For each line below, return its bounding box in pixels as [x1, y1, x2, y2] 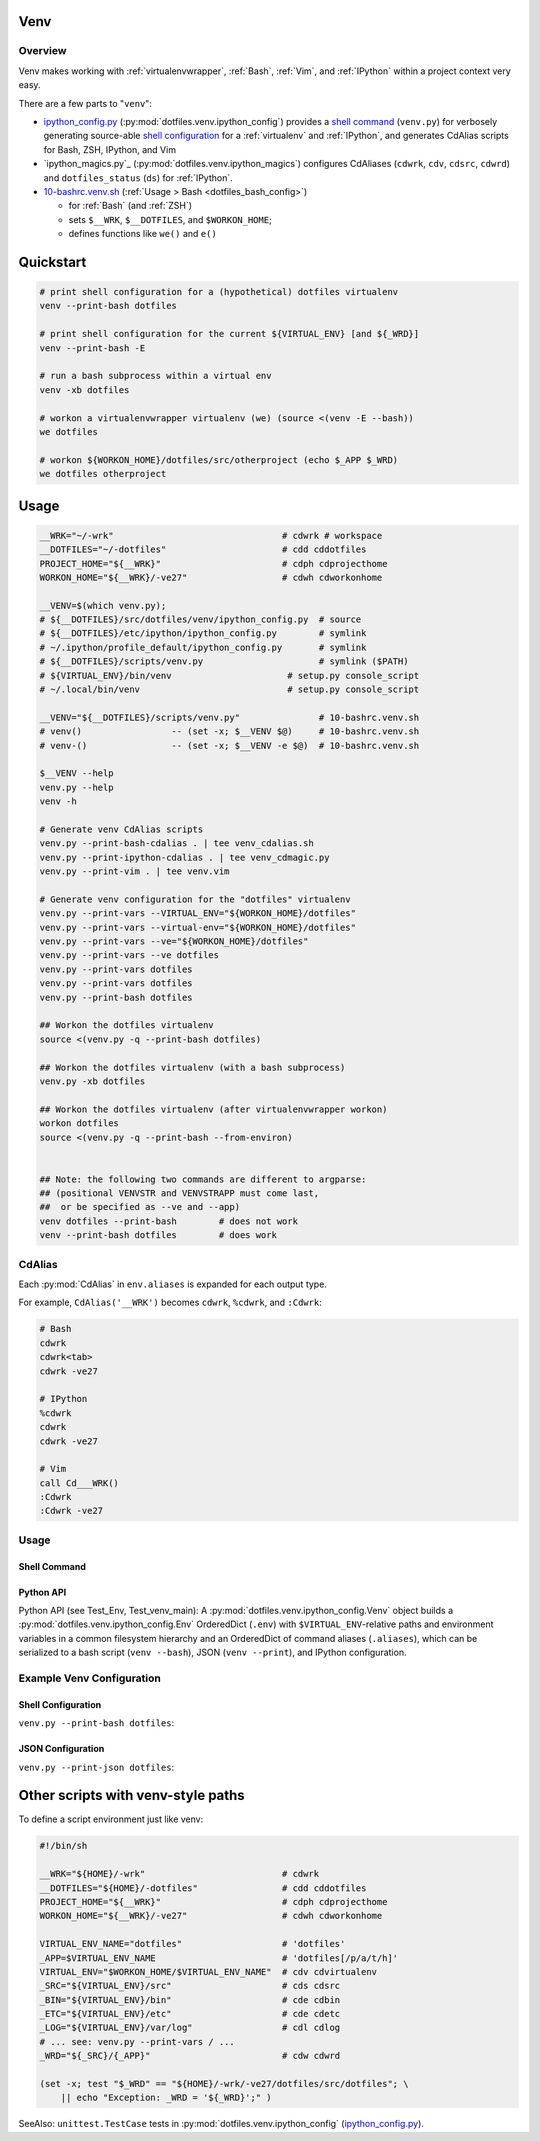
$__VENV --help [39, 768, 114, 779]
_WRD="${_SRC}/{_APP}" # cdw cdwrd [39, 2050, 341, 2062]
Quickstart [18, 253, 87, 270]
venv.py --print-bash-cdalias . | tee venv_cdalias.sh [39, 838, 314, 849]
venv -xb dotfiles [39, 384, 130, 395]
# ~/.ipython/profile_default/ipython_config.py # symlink [39, 641, 367, 653]
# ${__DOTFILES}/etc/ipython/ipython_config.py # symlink [39, 628, 367, 639]
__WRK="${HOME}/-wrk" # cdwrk [39, 1868, 320, 1880]
